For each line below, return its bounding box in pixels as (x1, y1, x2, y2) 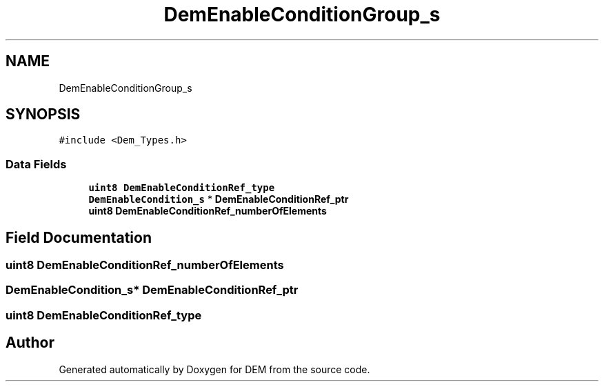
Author (6, 334, 54, 352)
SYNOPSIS (6, 106, 81, 123)
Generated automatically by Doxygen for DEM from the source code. (59, 363, 370, 375)
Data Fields (6, 157, 67, 171)
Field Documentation (6, 228, 152, 246)
